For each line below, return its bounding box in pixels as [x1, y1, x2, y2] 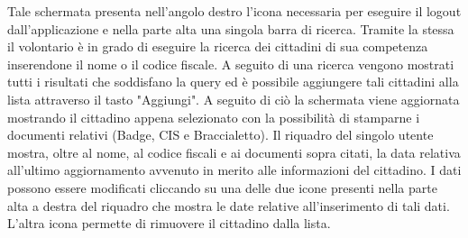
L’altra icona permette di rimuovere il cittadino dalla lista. [7, 214, 331, 233]
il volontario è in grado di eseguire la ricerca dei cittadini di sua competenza [7, 37, 428, 56]
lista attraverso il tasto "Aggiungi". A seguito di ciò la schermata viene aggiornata [7, 89, 460, 108]
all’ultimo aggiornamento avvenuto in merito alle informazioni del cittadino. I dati [7, 160, 462, 179]
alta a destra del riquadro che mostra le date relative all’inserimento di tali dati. [7, 196, 450, 215]
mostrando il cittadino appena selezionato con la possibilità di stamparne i [7, 107, 420, 126]
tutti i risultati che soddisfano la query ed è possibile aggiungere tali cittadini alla [7, 72, 459, 91]
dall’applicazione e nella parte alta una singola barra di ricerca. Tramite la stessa [7, 19, 454, 38]
